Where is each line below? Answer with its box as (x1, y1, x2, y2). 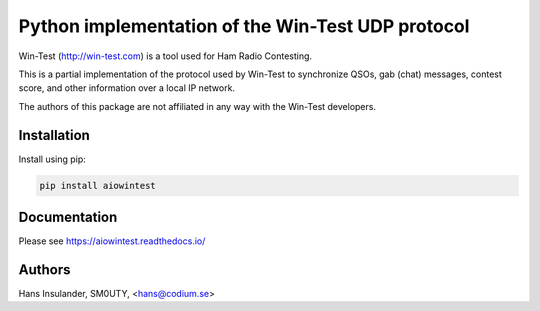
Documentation (18, 209, 118, 226)
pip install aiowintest (39, 180, 157, 191)
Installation (18, 126, 90, 144)
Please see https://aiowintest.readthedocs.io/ (18, 235, 206, 247)
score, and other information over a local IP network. (18, 82, 235, 94)
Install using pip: (18, 153, 87, 165)
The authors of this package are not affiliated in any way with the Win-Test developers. (18, 100, 377, 112)
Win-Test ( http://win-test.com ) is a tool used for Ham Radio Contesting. (18, 50, 313, 62)
